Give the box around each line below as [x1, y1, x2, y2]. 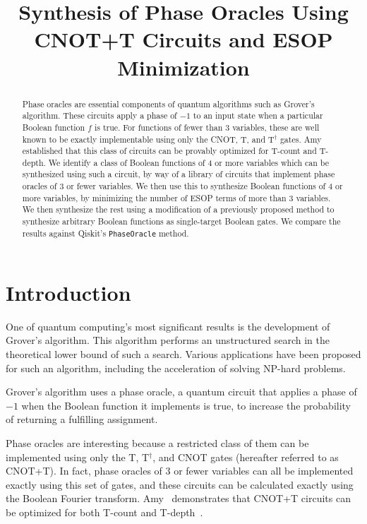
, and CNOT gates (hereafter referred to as [152, 449, 339, 464]
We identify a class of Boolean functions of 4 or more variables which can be [48, 156, 329, 168]
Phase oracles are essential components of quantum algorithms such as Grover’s [22, 97, 315, 109]
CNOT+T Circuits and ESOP [34, 25, 333, 54]
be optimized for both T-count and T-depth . [6, 504, 203, 519]
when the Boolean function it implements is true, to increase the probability [21, 398, 351, 412]
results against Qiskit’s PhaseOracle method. [22, 227, 189, 239]
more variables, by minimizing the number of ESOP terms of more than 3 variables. [22, 191, 331, 203]
